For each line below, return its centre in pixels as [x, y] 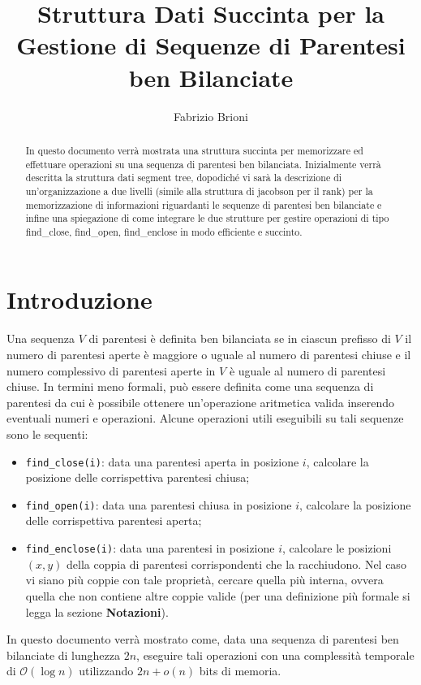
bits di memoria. [240, 671]
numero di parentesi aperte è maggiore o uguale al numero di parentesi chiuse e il [209, 355]
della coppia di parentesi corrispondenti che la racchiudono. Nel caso [236, 564]
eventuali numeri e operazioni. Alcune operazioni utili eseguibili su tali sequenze [205, 418]
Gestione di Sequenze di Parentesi [211, 45]
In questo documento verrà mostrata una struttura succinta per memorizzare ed [194, 150]
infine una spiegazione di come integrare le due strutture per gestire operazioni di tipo [207, 218]
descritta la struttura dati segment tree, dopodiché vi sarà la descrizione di [184, 178]
